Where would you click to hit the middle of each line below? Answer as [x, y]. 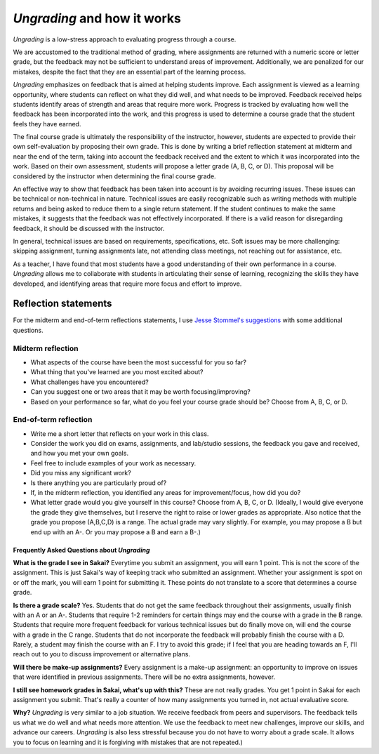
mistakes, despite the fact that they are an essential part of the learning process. [129, 72]
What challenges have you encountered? [89, 382]
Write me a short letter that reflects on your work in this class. [120, 434]
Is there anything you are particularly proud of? [99, 483]
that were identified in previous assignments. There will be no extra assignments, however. [144, 677]
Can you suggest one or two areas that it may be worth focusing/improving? [140, 392]
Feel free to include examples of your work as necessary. [113, 463]
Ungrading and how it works [97, 18]
